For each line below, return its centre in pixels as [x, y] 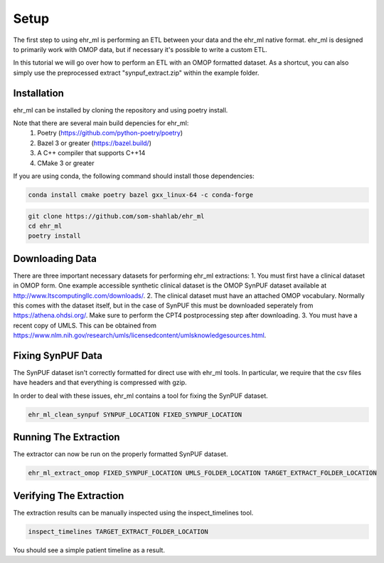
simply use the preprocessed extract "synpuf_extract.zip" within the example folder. [136, 73]
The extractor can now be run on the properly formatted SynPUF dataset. [121, 454]
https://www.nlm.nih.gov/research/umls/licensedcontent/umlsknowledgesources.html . [140, 335]
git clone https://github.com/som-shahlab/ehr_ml [116, 216]
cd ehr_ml [45, 226]
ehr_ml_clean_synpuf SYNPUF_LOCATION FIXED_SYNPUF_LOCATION [135, 414]
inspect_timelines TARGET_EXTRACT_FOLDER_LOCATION [118, 531]
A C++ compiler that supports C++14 [91, 153]
